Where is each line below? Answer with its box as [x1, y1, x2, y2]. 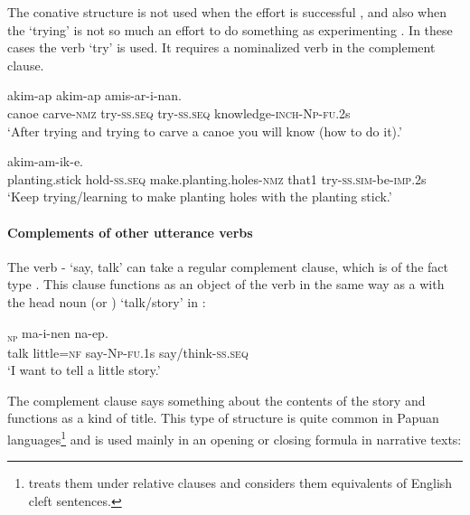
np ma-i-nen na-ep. [7, 323, 108, 344]
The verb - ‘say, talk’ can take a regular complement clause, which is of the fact [7, 257, 448, 276]
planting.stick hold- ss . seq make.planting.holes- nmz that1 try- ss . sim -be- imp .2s [7, 169, 427, 188]
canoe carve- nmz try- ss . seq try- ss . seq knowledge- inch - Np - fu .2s [7, 103, 351, 122]
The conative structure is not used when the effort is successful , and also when [7, 3, 447, 21]
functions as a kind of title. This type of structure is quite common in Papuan [7, 408, 439, 427]
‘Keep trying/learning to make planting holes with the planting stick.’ [7, 187, 392, 206]
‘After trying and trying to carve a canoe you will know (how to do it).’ [7, 121, 402, 140]
